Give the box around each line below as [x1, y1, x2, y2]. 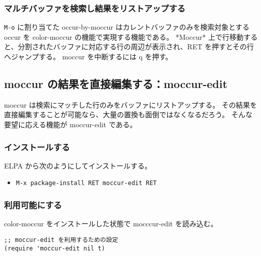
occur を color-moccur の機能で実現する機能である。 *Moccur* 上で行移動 [4, 31, 244, 42]
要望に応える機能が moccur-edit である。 [4, 119, 137, 130]
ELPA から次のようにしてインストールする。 [4, 160, 152, 170]
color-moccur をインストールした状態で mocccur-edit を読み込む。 [4, 218, 218, 229]
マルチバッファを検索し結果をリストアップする [4, 2, 185, 14]
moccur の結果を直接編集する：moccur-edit [4, 76, 228, 92]
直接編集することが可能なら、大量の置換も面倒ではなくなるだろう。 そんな [4, 109, 252, 120]
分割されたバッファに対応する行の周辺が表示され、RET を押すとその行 [18, 41, 254, 52]
